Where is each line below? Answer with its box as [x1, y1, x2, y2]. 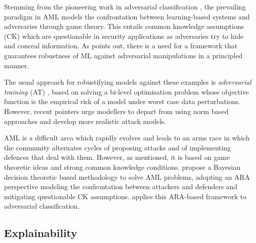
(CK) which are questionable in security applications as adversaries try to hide [4, 30, 244, 41]
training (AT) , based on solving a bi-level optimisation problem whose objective [4, 86, 249, 97]
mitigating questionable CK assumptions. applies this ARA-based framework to [4, 191, 247, 201]
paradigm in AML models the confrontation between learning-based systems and [4, 11, 250, 21]
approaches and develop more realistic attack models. [4, 116, 167, 126]
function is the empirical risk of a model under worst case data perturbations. [4, 96, 241, 107]
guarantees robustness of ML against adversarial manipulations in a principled [4, 50, 243, 60]
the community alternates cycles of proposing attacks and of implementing [4, 142, 231, 152]
